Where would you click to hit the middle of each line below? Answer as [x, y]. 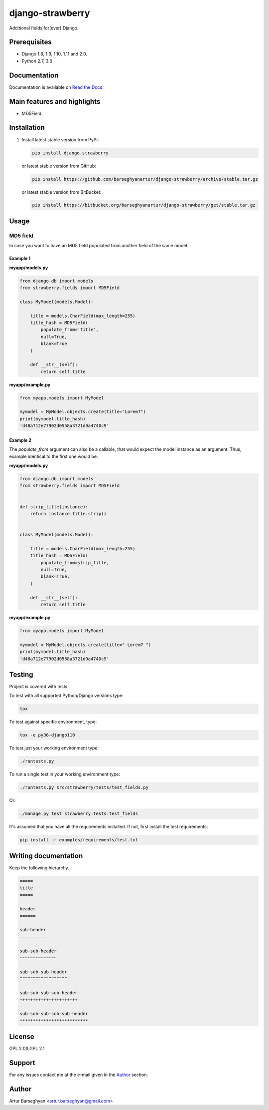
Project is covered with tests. [39, 687]
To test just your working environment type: [54, 748]
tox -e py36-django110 [47, 735]
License [22, 1036]
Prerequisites [30, 42]
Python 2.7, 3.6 [37, 61]
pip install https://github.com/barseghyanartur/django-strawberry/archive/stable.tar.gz [145, 179]
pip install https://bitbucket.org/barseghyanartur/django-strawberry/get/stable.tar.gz [144, 205]
